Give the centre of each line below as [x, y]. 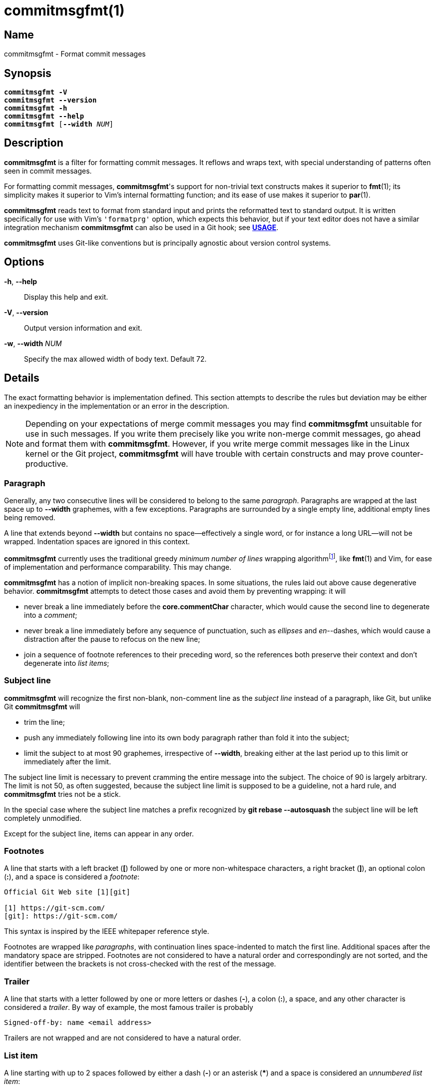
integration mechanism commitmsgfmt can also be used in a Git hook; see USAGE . [141, 227]
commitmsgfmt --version [50, 100]
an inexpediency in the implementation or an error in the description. [117, 406]
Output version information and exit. [83, 328]
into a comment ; [51, 615]
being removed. [30, 518]
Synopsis [28, 73]
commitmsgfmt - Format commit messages [75, 54]
